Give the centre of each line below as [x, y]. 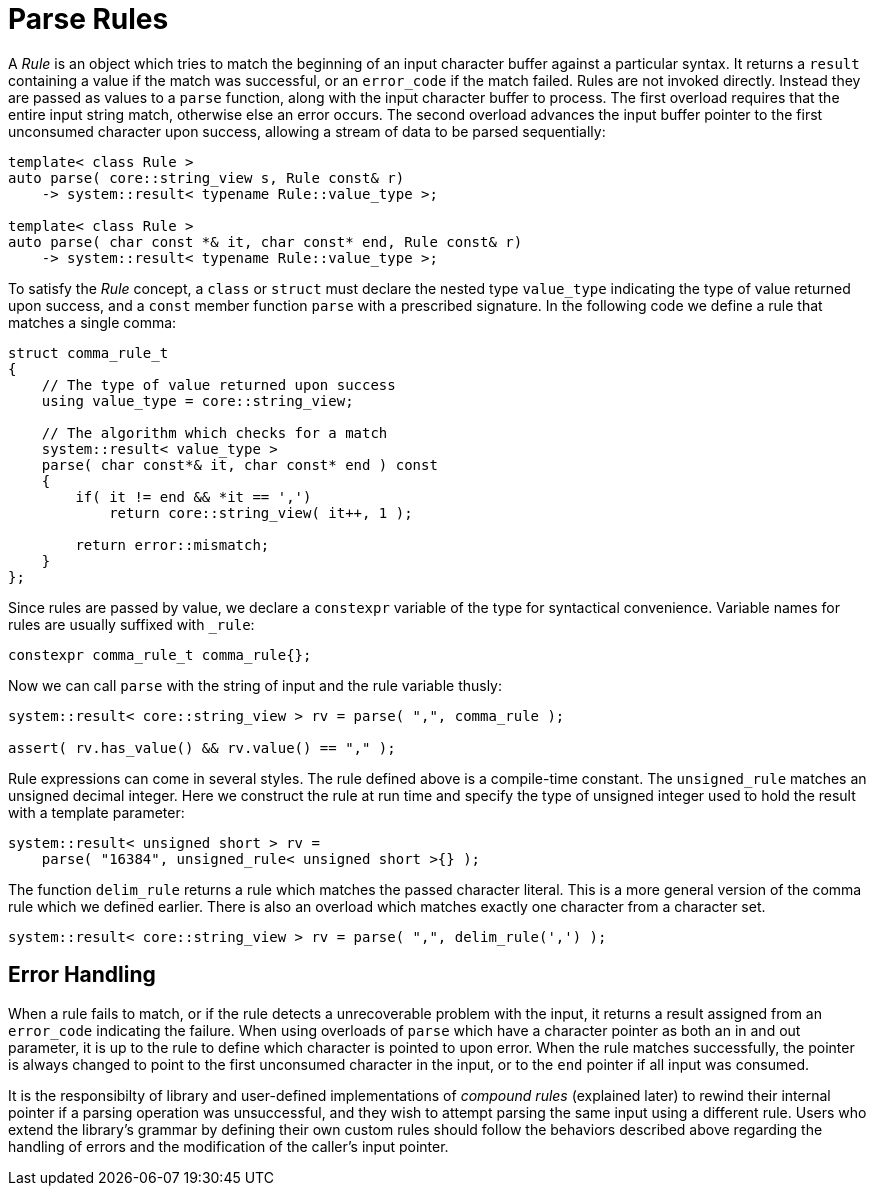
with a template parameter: [96, 812]
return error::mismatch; [172, 544]
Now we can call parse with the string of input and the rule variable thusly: [255, 685]
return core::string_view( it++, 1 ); [261, 512]
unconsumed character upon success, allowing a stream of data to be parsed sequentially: [307, 131]
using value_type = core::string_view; [197, 400]
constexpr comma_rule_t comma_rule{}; [160, 654]
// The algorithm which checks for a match [214, 432]
